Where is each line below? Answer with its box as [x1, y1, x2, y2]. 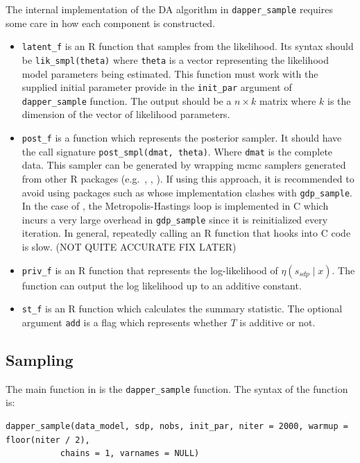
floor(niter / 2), [6, 435, 90, 445]
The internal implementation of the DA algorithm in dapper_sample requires [6, 2, 333, 16]
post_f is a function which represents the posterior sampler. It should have [22, 131, 342, 145]
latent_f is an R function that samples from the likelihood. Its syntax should [22, 39, 354, 53]
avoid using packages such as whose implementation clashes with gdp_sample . [22, 185, 352, 199]
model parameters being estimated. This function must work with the [22, 66, 318, 81]
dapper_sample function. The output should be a [22, 93, 232, 108]
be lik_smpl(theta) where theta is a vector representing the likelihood [22, 52, 329, 67]
